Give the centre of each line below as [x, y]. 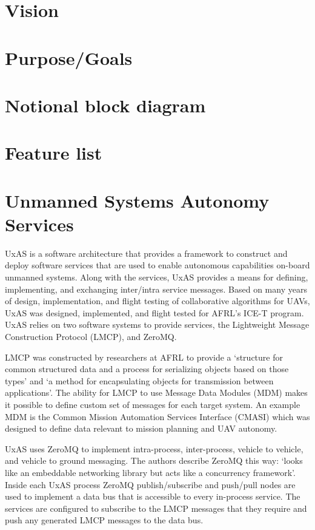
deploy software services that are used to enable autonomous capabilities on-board [157, 265]
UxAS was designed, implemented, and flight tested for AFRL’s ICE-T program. [154, 312]
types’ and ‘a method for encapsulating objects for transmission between [139, 380]
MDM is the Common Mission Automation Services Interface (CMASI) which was [157, 416]
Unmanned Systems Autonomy [137, 200]
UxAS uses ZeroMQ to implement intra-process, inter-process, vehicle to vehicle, [154, 448]
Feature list [54, 153]
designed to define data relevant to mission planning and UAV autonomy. [141, 428]
